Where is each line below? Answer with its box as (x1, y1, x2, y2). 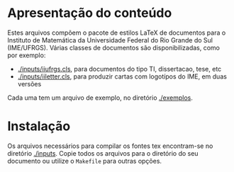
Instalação (7, 118, 71, 134)
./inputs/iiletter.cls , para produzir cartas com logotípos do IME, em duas (17, 72, 227, 81)
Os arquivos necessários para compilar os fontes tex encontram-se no (7, 142, 213, 150)
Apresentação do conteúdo (7, 5, 172, 21)
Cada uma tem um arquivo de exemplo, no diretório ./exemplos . (7, 93, 193, 102)
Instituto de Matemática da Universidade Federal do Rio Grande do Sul (7, 35, 213, 44)
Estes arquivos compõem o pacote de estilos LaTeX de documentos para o (7, 28, 226, 37)
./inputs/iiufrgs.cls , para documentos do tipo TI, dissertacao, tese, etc (17, 64, 222, 73)
